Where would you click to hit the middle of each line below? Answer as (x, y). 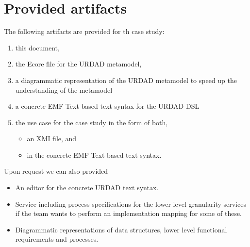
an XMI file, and (52, 139)
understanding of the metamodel (64, 90)
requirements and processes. (57, 239)
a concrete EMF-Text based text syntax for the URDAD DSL (107, 106)
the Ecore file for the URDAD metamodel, (78, 64)
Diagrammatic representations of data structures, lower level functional (121, 229)
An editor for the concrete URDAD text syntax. (87, 188)
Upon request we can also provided (56, 171)
